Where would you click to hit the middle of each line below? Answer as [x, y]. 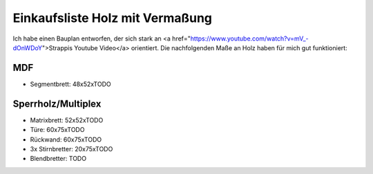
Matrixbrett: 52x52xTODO [67, 120]
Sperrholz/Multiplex [57, 104]
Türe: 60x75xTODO [57, 130]
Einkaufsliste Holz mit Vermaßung [113, 18]
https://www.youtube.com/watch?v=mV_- [249, 39]
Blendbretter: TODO [58, 159]
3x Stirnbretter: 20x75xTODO [71, 149]
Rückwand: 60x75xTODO [66, 139]
